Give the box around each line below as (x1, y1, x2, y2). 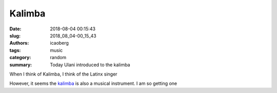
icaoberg (50, 40, 69, 46)
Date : (9, 26, 22, 32)
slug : (9, 32, 21, 39)
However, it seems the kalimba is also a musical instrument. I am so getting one (9, 80, 177, 87)
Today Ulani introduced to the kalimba (50, 62, 130, 68)
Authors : (9, 40, 29, 46)
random (50, 54, 67, 61)
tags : (9, 47, 21, 53)
